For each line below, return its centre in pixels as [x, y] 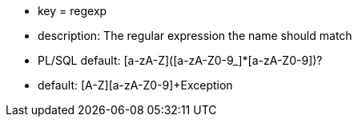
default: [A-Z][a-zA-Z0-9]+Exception [135, 85]
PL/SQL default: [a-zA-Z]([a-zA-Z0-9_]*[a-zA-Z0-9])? [180, 60]
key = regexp [72, 11]
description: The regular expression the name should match [195, 36]
